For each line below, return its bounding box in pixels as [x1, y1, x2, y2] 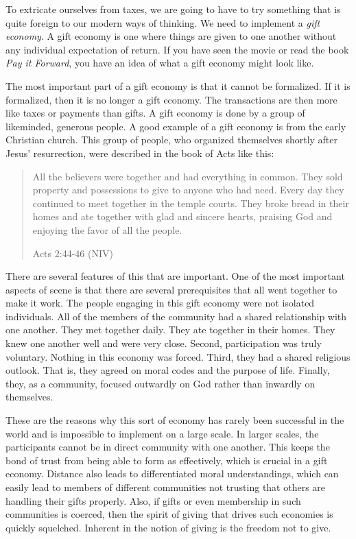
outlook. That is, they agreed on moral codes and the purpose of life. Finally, [5, 363, 330, 377]
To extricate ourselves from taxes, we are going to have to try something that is [5, 2, 341, 16]
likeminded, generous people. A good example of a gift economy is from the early [5, 119, 346, 133]
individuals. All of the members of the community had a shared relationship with [5, 309, 347, 323]
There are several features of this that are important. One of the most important [5, 269, 345, 283]
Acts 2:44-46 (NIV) [32, 245, 113, 260]
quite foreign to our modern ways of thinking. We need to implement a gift [5, 15, 320, 29]
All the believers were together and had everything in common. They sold [32, 169, 343, 183]
